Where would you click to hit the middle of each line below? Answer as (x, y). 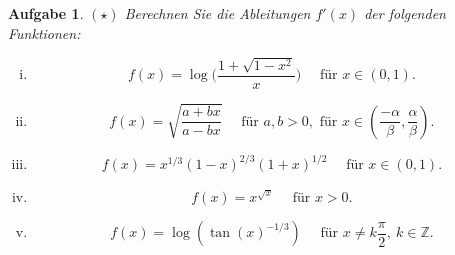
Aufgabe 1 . (46, 13)
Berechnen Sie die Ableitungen (217, 13)
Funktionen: (44, 32)
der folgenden (405, 13)
